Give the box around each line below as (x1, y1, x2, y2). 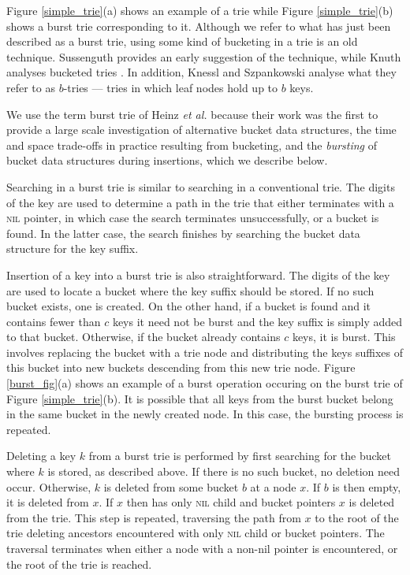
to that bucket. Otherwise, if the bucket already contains (6, 328, 281, 345)
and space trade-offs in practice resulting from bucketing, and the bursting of (6, 136, 378, 153)
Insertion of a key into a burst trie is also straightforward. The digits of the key (6, 266, 390, 283)
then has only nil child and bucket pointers (126, 494, 336, 510)
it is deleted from (6, 494, 89, 510)
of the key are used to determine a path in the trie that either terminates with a (6, 194, 394, 210)
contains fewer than (6, 313, 101, 329)
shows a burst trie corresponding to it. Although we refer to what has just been (6, 17, 391, 34)
